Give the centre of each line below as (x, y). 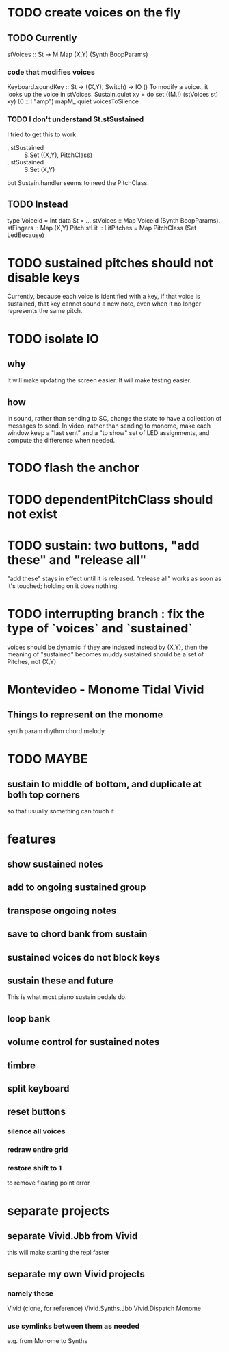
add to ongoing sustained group (77, 888)
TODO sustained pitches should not (110, 263)
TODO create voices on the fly (94, 13)
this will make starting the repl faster (58, 1253)
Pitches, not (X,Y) (32, 662)
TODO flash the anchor (73, 468)
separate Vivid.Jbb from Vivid (72, 1236)
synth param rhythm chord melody (56, 731)
